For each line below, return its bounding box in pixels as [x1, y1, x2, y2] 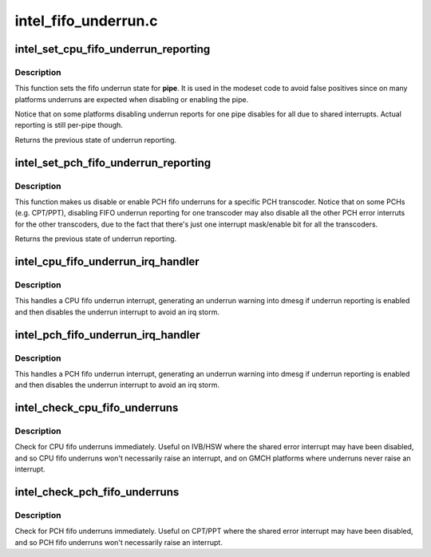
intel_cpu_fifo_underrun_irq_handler [14, 255, 200, 269]
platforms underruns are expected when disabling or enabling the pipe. [14, 94, 249, 104]
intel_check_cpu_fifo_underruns [14, 401, 179, 415]
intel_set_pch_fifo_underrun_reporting [14, 156, 212, 169]
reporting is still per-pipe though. [14, 120, 124, 130]
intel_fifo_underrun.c [14, 12, 159, 30]
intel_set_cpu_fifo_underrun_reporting [14, 42, 211, 56]
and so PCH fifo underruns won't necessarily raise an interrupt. [14, 537, 223, 547]
